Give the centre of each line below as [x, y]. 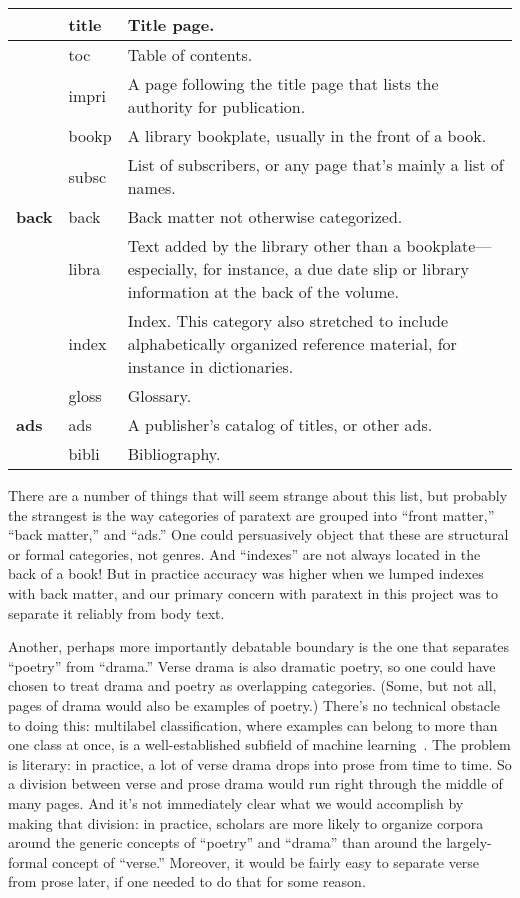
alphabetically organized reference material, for [292, 343]
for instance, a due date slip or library [336, 268]
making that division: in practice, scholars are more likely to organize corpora [246, 822]
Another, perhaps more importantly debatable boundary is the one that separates [259, 646]
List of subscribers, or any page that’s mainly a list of [315, 164]
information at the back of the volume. [263, 291]
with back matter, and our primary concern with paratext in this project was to [253, 592]
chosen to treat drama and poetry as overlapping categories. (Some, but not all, [252, 685]
